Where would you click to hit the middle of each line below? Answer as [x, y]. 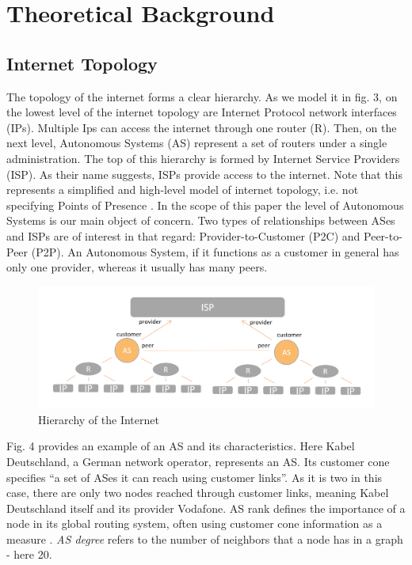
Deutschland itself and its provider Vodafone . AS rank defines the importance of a [206, 508]
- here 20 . [29, 554]
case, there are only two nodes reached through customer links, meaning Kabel [198, 493]
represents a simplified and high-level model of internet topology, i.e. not [183, 190]
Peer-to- [383, 235]
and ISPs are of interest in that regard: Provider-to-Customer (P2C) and [183, 235]
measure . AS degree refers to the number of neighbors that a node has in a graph [205, 538]
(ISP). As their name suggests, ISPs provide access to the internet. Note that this [205, 174]
